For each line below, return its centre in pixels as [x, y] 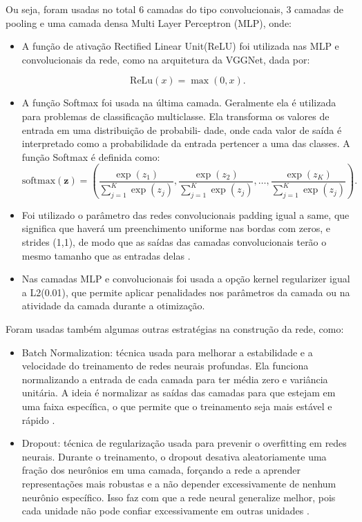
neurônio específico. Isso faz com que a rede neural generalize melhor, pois [179, 497]
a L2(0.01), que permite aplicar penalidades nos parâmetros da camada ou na [186, 292]
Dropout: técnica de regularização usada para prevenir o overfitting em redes [184, 443]
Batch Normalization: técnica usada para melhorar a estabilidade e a [167, 352]
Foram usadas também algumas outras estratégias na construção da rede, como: [175, 329]
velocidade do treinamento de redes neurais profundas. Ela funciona [165, 366]
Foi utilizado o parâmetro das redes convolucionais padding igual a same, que [185, 214]
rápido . [38, 419]
